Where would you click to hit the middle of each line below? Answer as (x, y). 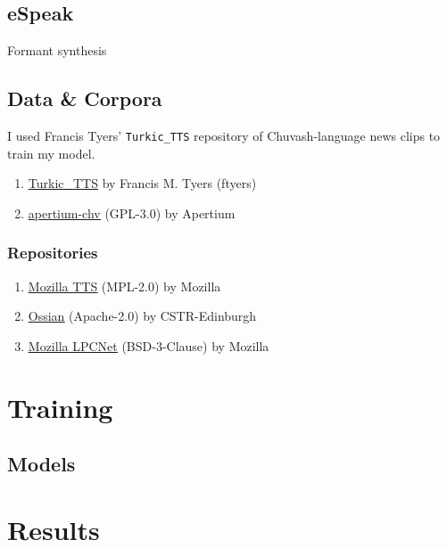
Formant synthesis (57, 50)
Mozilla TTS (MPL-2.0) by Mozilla (124, 286)
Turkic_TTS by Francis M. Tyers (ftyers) (142, 183)
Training (60, 407)
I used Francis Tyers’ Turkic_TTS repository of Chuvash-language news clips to (224, 135)
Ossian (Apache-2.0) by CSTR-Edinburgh (142, 316)
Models (41, 464)
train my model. (51, 153)
